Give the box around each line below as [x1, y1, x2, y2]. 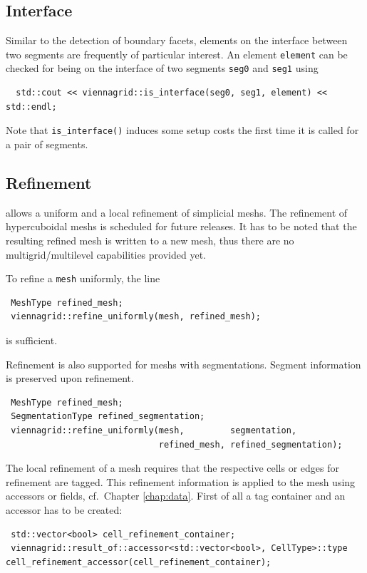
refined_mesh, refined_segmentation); [158, 439, 343, 450]
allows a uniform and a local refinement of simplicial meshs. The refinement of [6, 205, 348, 220]
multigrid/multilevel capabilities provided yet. [6, 247, 206, 262]
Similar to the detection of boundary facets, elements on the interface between [6, 33, 348, 48]
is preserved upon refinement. [6, 371, 134, 386]
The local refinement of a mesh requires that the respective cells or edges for [6, 460, 339, 475]
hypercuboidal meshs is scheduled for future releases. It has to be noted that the [6, 219, 357, 234]
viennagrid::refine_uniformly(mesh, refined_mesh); [11, 311, 261, 322]
